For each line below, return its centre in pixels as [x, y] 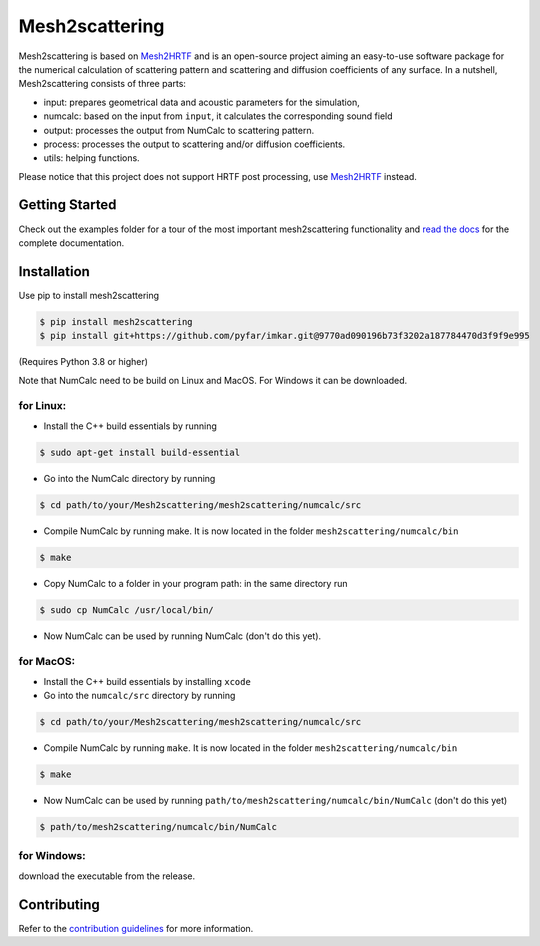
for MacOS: [46, 662]
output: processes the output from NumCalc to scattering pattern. [179, 130]
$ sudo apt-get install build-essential [139, 452]
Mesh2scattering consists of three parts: [102, 84]
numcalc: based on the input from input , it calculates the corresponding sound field [218, 116]
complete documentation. [71, 242]
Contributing [59, 904]
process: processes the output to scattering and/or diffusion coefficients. [194, 144]
